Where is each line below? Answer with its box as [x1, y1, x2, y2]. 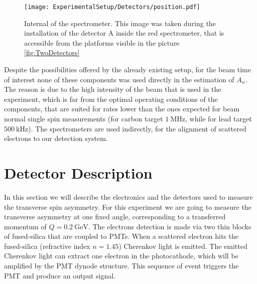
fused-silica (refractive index [4, 240, 90, 251]
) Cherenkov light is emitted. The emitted [118, 240, 247, 251]
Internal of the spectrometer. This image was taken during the [24, 18, 216, 28]
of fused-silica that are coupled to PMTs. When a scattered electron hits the [4, 231, 238, 241]
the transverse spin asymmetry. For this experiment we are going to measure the [4, 201, 251, 212]
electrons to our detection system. [4, 133, 108, 144]
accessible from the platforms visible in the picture [24, 37, 180, 48]
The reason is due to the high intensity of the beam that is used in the [4, 84, 221, 94]
